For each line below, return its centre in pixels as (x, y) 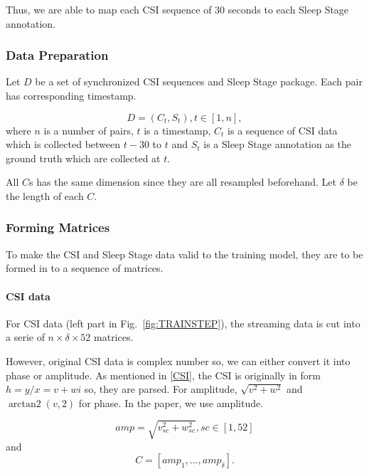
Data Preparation (57, 55)
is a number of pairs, (89, 130)
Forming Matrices (58, 227)
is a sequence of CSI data (283, 130)
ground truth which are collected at (83, 158)
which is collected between (63, 144)
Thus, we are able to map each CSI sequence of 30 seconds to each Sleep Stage (177, 9)
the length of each (45, 195)
